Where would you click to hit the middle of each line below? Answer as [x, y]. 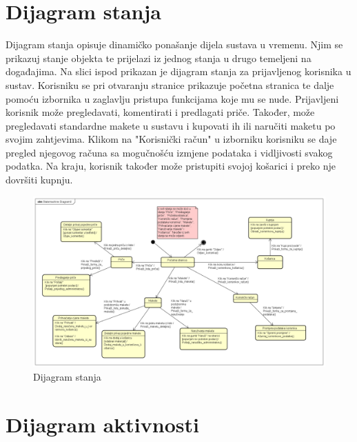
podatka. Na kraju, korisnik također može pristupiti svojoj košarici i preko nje [171, 166]
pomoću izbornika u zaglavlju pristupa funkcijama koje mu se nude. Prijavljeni [172, 98]
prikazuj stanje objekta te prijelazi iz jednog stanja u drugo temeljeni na [159, 58]
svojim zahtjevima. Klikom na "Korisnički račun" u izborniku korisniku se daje [171, 139]
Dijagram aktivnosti [102, 424]
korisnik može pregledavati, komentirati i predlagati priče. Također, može [160, 112]
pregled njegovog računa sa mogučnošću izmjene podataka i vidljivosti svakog [169, 152]
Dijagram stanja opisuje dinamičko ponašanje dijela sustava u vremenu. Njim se [174, 44]
